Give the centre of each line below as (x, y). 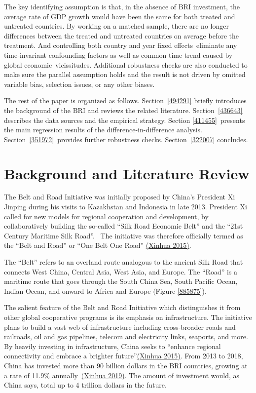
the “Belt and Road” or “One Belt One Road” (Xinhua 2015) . (98, 245)
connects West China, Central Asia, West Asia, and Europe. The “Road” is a (121, 271)
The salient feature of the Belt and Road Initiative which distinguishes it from (122, 307)
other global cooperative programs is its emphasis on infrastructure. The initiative (128, 317)
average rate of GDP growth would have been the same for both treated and (120, 16)
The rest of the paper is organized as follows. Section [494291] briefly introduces (125, 100)
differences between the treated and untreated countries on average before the (121, 35)
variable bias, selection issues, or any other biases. (79, 84)
